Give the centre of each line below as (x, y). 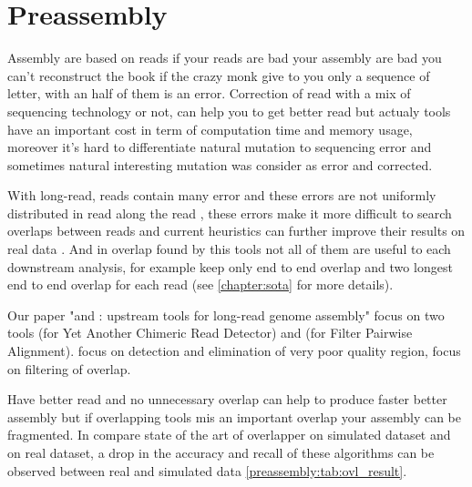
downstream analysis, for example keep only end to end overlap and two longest (230, 266)
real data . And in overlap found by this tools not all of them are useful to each (229, 249)
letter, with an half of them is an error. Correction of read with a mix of (209, 93)
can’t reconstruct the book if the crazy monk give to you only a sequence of (219, 75)
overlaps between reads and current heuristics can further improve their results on (236, 231)
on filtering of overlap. (69, 368)
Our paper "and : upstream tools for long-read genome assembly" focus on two (226, 315)
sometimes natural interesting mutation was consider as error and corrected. (220, 164)
